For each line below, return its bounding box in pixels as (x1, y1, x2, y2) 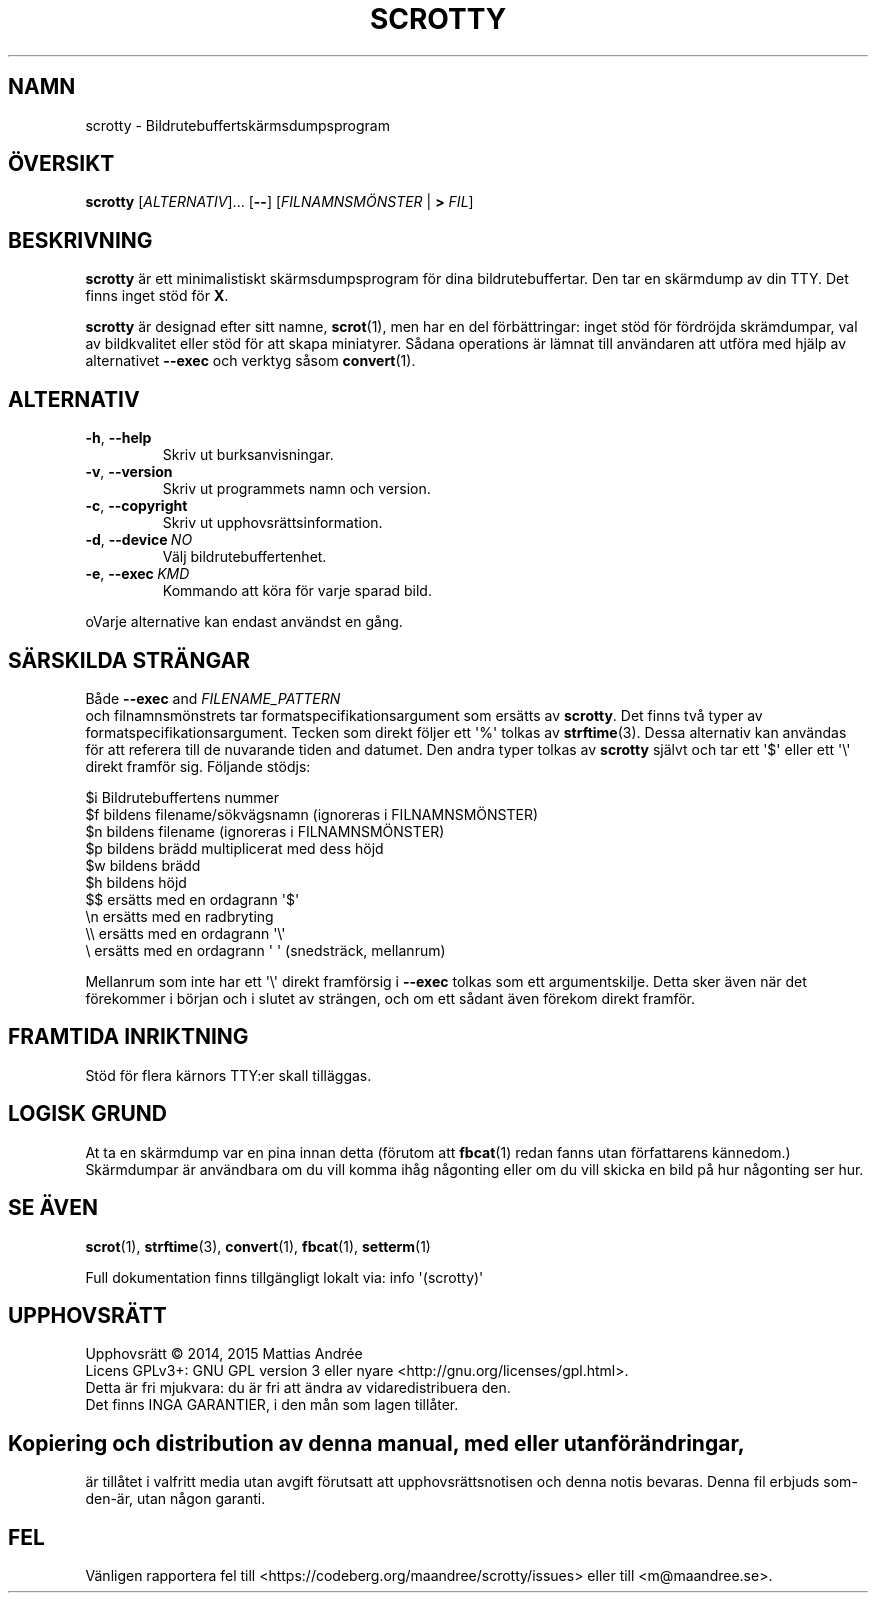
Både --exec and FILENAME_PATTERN (85, 689, 341, 707)
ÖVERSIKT (8, 151, 115, 177)
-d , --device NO (85, 531, 193, 549)
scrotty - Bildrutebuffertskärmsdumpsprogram (85, 116, 390, 134)
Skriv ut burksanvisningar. (162, 446, 334, 464)
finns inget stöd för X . (85, 287, 229, 305)
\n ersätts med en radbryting (85, 907, 274, 925)
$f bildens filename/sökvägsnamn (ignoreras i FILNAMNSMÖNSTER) (85, 805, 539, 823)
